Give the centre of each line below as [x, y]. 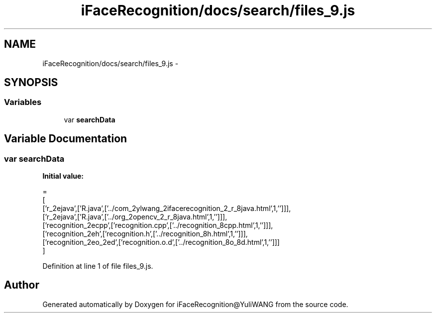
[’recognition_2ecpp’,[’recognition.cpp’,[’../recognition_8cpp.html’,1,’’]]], [158, 225]
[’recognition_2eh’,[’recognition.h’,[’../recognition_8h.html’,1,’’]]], [145, 234]
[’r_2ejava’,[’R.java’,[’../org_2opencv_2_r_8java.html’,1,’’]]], [135, 217]
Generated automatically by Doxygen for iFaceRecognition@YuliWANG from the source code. [195, 304]
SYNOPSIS [31, 83]
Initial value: [63, 176]
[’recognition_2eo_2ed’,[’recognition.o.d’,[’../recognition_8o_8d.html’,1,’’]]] [161, 242]
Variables [23, 102]
